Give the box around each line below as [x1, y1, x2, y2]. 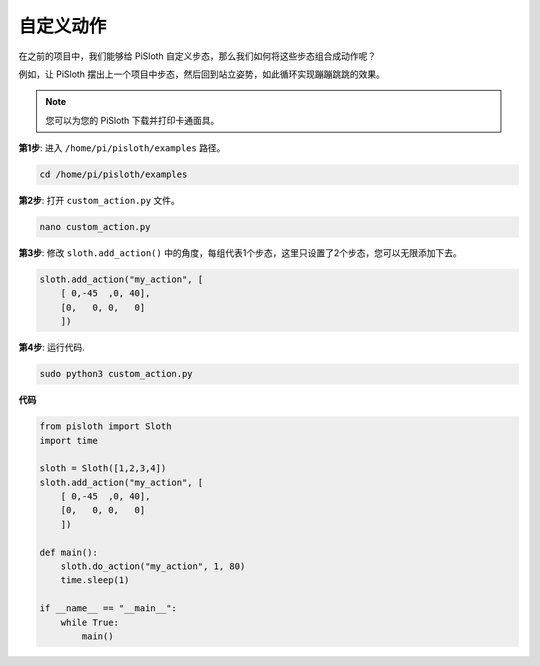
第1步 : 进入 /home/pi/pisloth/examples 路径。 [18, 142, 226, 154]
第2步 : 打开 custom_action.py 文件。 [18, 195, 180, 207]
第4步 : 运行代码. [18, 341, 85, 354]
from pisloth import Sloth [39, 421, 172, 432]
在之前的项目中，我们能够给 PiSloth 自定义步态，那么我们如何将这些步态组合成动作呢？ [18, 50, 377, 62]
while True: [60, 616, 120, 628]
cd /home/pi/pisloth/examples [39, 169, 188, 180]
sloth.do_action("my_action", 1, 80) [60, 561, 246, 572]
